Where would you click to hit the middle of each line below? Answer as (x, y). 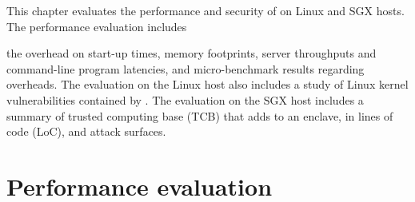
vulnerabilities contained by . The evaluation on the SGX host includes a (185, 99)
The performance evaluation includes (97, 26)
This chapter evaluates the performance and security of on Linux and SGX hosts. (206, 10)
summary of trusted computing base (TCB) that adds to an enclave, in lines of (200, 115)
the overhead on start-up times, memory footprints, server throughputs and (192, 53)
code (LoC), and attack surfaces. (86, 131)
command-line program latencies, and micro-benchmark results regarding (186, 68)
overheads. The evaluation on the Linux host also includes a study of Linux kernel (207, 84)
